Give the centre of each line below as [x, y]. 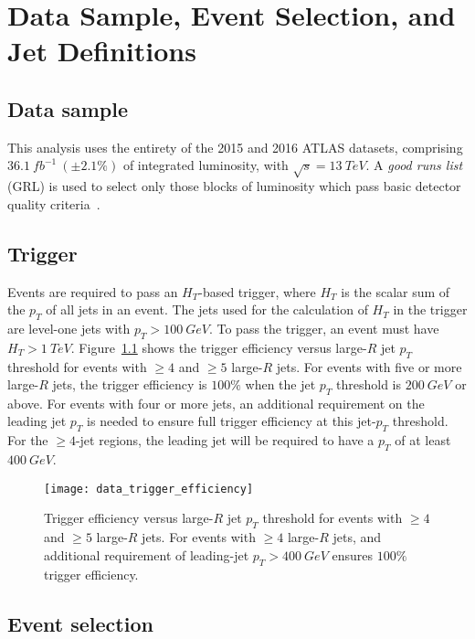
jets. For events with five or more [369, 366]
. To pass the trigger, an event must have [324, 328]
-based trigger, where [257, 291]
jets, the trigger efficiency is [130, 384]
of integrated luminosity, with [206, 165]
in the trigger [430, 309]
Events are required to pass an [93, 291]
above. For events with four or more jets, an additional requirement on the [216, 403]
